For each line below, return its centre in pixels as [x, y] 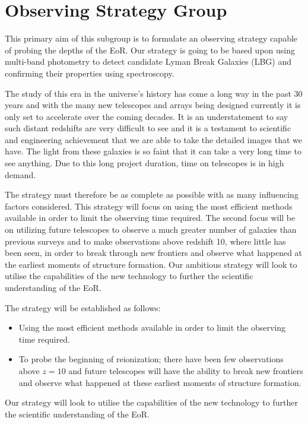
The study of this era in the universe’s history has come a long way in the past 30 [154, 93]
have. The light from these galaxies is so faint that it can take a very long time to [153, 151]
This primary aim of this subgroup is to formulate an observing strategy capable [151, 38]
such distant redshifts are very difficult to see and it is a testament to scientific [148, 128]
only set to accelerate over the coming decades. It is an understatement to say [147, 116]
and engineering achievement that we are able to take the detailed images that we [153, 139]
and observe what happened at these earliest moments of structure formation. [160, 382]
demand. [20, 174]
